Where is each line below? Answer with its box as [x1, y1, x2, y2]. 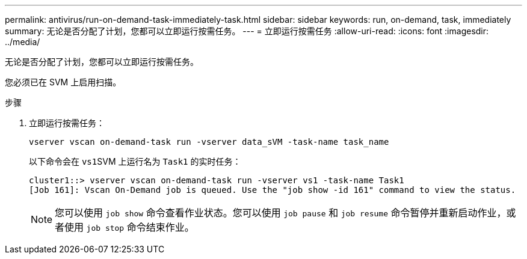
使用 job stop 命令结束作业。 [64, 221, 194, 233]
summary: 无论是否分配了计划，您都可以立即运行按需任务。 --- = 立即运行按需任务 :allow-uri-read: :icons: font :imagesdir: [5, 26, 489, 36]
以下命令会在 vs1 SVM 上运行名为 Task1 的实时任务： [29, 156, 241, 166]
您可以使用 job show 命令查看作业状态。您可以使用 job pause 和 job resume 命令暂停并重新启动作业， [55, 207, 507, 219]
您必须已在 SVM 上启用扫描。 [5, 77, 122, 87]
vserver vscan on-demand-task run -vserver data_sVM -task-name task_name [29, 137, 389, 147]
